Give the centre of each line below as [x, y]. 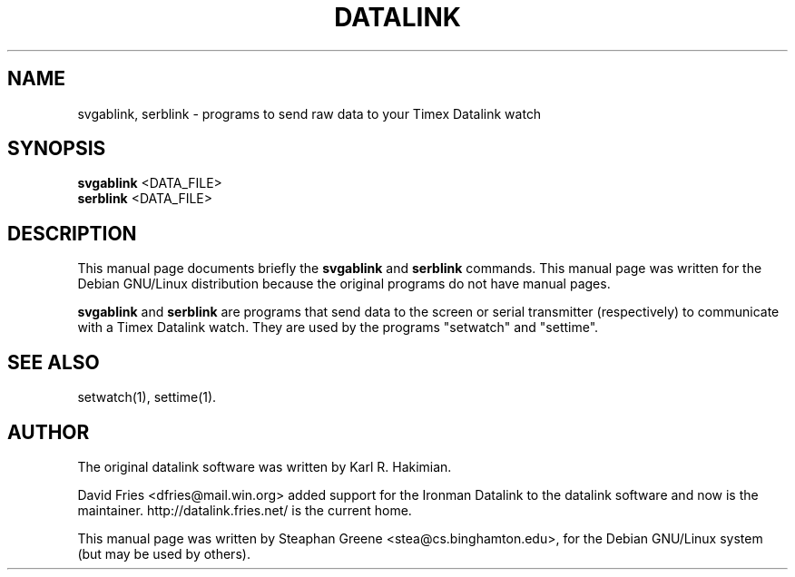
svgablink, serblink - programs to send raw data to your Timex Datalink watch [309, 113]
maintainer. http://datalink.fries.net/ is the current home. [245, 510]
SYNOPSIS [57, 149]
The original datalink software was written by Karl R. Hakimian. [265, 466]
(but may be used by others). [164, 553]
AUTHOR [49, 432]
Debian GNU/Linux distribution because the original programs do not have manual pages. [344, 284]
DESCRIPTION [72, 233]
